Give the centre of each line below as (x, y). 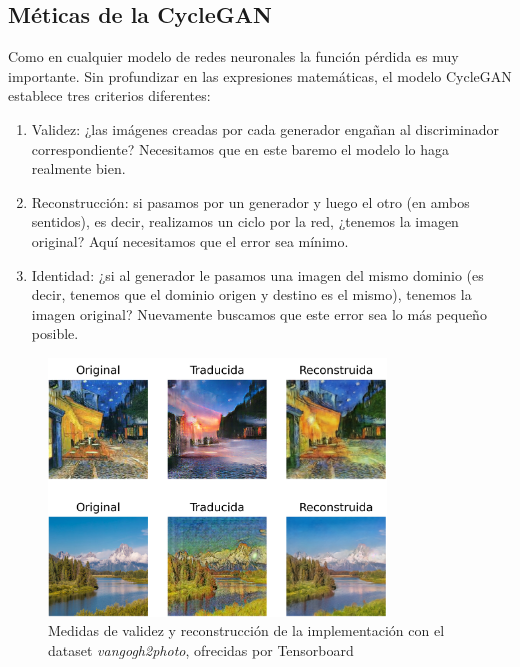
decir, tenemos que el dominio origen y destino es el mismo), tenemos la (251, 294)
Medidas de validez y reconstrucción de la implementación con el (246, 630)
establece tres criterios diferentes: (109, 95)
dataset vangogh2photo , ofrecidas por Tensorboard (201, 650)
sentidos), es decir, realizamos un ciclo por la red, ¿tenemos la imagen (245, 221)
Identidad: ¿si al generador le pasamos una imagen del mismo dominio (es (257, 274)
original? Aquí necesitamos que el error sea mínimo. (190, 240)
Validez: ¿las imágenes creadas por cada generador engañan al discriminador (265, 128)
